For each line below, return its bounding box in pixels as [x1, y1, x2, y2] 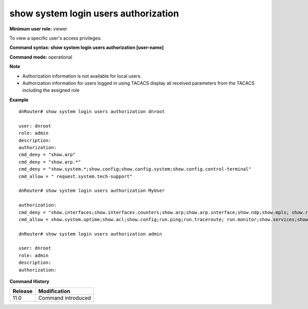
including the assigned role [22, 87, 80, 94]
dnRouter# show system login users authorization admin [18, 231, 162, 237]
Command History [9, 278, 50, 285]
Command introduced [38, 295, 91, 302]
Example [9, 97, 29, 103]
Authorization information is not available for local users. [22, 72, 142, 79]
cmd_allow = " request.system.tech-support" [18, 173, 133, 179]
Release [12, 288, 33, 295]
